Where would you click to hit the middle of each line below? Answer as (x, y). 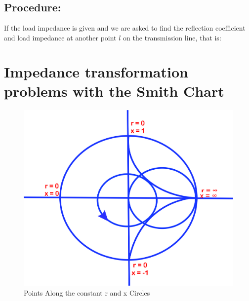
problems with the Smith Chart (114, 91)
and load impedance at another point (60, 37)
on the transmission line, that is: (172, 37)
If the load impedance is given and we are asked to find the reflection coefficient (125, 28)
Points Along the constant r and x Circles (87, 292)
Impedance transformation (96, 71)
